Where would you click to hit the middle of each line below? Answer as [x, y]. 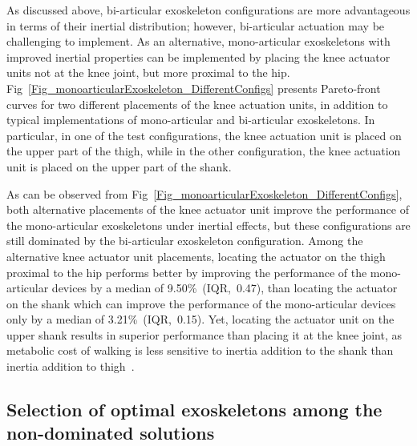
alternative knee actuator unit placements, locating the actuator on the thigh [196, 256]
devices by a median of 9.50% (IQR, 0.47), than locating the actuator [225, 288]
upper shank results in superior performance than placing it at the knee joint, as [204, 334]
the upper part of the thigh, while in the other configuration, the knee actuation [204, 151]
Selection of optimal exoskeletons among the [194, 410]
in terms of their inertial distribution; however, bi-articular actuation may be [196, 25]
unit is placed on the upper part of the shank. [119, 166]
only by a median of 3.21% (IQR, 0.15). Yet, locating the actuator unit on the [200, 319]
